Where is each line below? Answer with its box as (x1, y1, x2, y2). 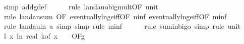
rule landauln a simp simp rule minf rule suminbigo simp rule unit (4, 21, 240, 31)
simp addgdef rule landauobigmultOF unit (4, 1, 158, 11)
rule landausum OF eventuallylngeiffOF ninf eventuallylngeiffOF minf (4, 11, 227, 21)
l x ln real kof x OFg (4, 30, 85, 41)
